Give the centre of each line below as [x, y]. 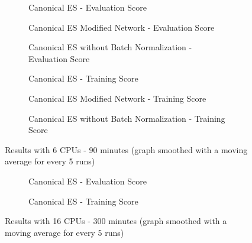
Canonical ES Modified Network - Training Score [117, 98]
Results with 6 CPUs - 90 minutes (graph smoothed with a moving [126, 149]
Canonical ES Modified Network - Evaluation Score [122, 27]
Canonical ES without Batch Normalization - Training [127, 118]
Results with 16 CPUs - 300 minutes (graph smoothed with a [116, 221]
